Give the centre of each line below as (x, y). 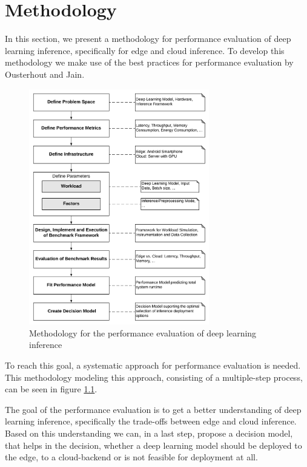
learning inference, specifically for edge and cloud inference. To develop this (145, 50)
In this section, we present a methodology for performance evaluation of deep (148, 39)
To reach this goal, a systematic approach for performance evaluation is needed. (153, 365)
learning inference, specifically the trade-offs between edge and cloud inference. (151, 421)
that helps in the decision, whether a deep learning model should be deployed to (153, 445)
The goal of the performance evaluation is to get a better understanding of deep (153, 409)
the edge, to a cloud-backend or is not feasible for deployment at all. (131, 457)
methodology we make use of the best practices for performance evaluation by (149, 62)
